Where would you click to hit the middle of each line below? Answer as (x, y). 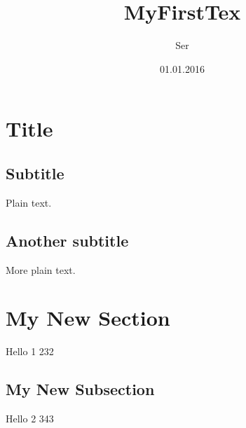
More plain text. (41, 269)
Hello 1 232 (30, 351)
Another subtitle (67, 240)
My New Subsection (80, 389)
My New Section (88, 318)
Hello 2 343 (30, 419)
